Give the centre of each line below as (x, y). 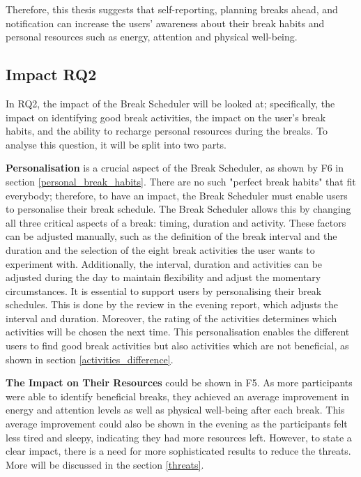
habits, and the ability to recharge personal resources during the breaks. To (167, 131)
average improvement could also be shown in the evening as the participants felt (177, 424)
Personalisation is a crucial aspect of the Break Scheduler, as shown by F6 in (175, 168)
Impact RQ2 (51, 74)
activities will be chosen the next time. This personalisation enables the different (178, 332)
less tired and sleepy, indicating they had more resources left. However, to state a (179, 437)
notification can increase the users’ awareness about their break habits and (165, 23)
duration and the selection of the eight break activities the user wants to (160, 249)
